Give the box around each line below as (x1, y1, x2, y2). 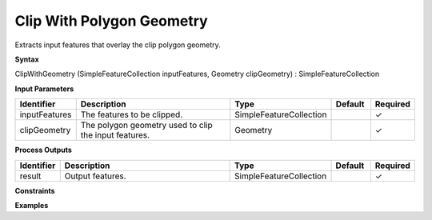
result (19, 170, 42, 182)
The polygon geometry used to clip (80, 120, 213, 131)
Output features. (64, 170, 127, 182)
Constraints (14, 186, 55, 195)
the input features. (80, 130, 150, 141)
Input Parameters (14, 84, 74, 94)
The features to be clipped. (80, 109, 183, 120)
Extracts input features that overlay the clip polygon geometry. (14, 40, 221, 50)
